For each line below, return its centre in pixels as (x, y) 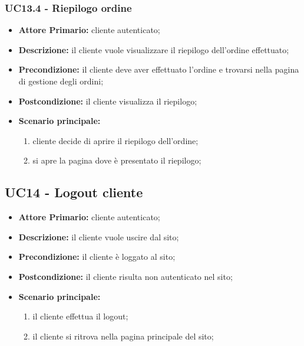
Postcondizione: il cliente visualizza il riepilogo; (108, 101)
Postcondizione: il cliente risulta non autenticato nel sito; (125, 276)
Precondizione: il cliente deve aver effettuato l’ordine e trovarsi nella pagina (159, 69)
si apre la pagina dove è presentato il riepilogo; (117, 160)
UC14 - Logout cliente (74, 192)
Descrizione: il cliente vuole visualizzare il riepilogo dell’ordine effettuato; (154, 49)
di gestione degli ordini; (61, 81)
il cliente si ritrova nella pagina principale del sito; (123, 336)
